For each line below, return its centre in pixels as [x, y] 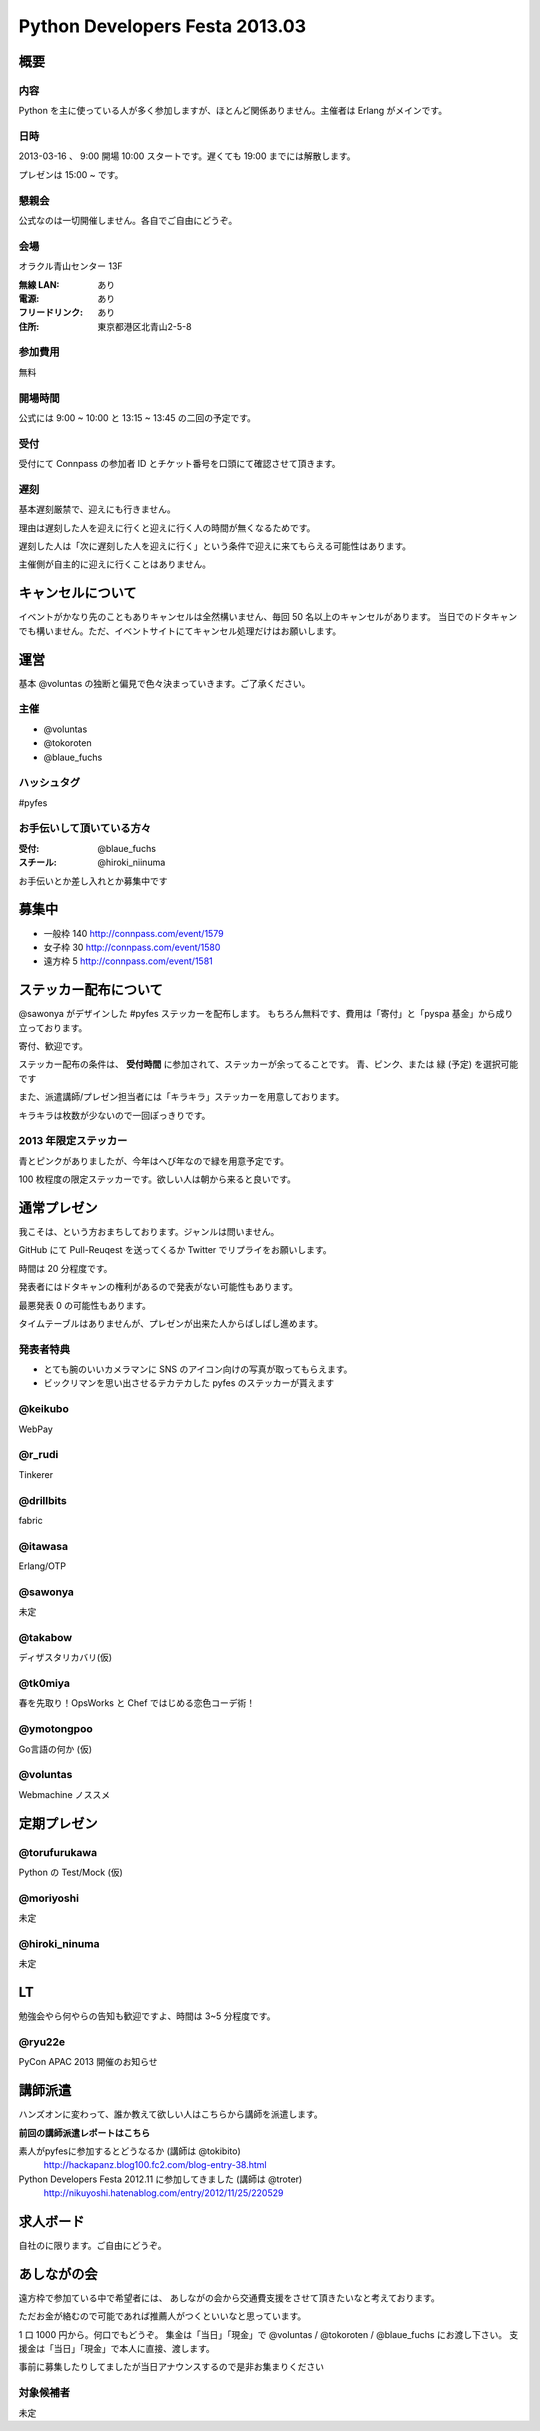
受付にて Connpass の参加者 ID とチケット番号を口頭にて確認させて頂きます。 [179, 464]
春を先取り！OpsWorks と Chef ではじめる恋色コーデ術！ [136, 1703]
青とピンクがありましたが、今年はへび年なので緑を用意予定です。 [154, 1161]
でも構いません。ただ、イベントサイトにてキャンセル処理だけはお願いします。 [180, 631]
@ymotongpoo [56, 1729]
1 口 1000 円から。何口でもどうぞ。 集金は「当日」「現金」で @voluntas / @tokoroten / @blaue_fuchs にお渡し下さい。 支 [268, 2334]
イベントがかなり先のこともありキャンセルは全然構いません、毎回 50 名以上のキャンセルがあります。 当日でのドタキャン [268, 617]
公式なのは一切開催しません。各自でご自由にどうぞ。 [128, 220]
